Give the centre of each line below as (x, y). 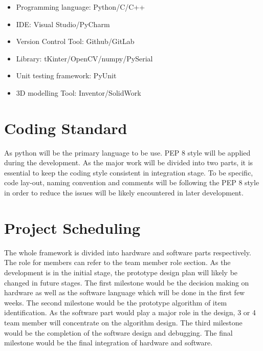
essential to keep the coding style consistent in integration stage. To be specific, (129, 172)
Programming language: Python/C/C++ (81, 7)
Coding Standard (66, 128)
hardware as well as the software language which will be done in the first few (125, 292)
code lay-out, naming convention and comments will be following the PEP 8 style (132, 182)
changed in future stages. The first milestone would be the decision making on (127, 282)
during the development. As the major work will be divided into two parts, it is (129, 162)
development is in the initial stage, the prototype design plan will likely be (121, 272)
